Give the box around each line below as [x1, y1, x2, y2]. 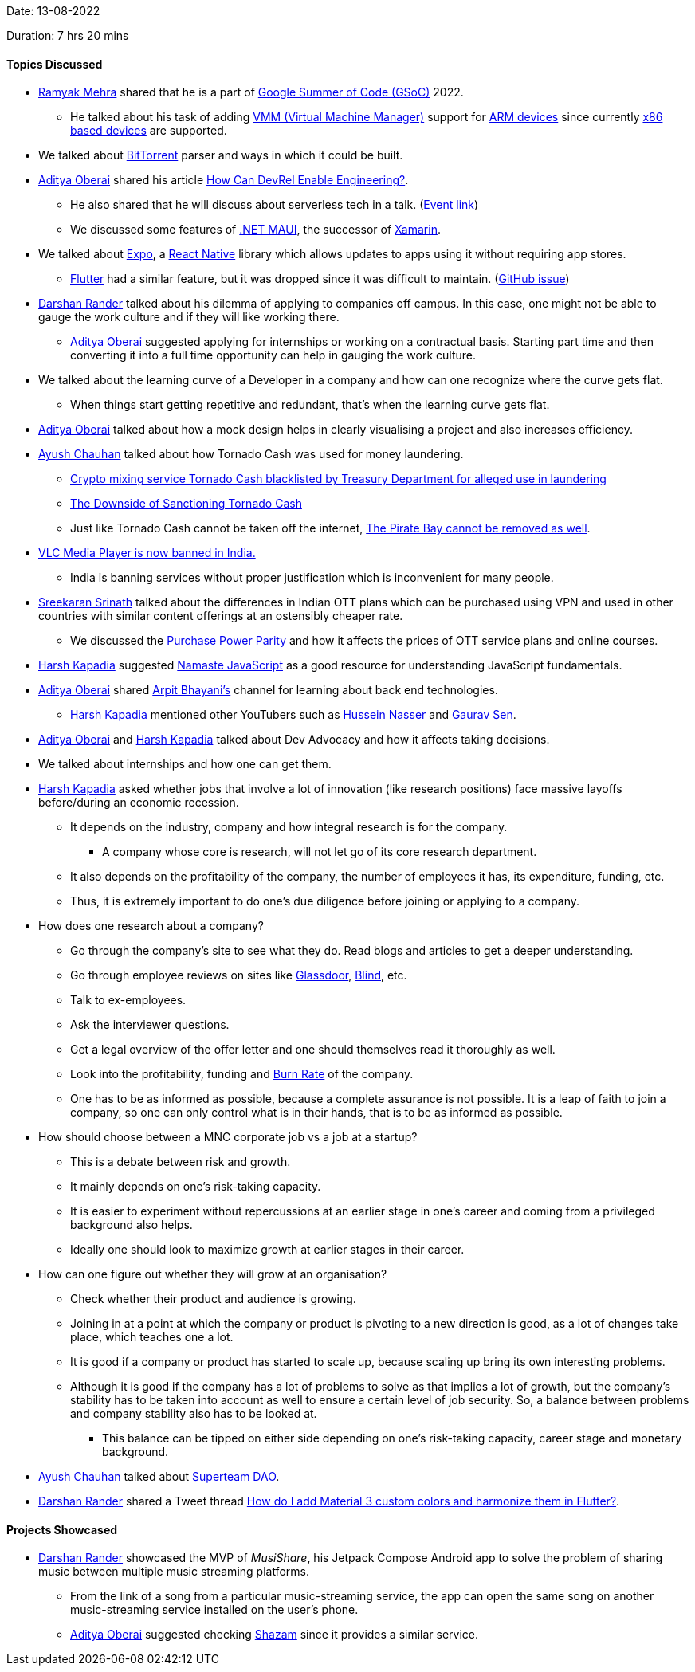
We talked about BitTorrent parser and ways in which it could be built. [38, 148, 403, 163]
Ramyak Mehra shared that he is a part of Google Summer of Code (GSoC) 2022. [38, 85, 464, 100]
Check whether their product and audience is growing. [70, 1292, 356, 1306]
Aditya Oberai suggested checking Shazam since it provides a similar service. [70, 1627, 479, 1642]
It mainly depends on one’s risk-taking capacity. [70, 1179, 321, 1194]
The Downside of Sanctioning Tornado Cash [70, 496, 302, 511]
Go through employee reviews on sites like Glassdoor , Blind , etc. [70, 968, 407, 983]
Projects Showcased [6, 1522, 118, 1537]
